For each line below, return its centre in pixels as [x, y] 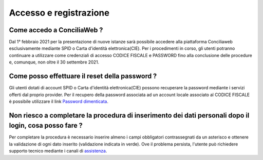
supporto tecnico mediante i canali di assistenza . [58, 151]
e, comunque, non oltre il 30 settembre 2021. [54, 62]
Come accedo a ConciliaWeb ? [56, 30]
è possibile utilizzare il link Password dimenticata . [59, 101]
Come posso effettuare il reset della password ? [83, 76]
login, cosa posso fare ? [46, 126]
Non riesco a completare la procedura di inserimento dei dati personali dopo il [129, 115]
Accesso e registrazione [59, 13]
